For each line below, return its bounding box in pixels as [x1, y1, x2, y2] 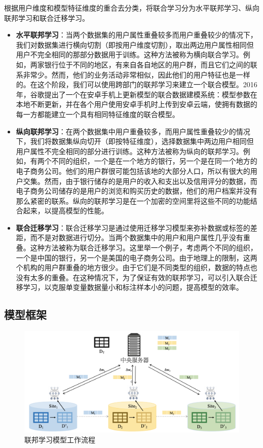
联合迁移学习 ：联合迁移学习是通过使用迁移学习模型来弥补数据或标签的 [16, 222, 250, 233]
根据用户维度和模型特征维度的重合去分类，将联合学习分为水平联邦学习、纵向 [4, 3, 259, 13]
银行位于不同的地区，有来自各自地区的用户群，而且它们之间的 [44, 59, 250, 69]
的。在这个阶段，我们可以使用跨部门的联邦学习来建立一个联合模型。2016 [16, 79, 257, 90]
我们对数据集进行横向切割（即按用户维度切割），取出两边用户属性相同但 [16, 39, 254, 50]
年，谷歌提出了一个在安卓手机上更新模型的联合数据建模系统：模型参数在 [16, 89, 257, 99]
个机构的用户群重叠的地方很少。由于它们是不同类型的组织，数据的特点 [16, 262, 250, 273]
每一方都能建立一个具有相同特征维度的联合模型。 [16, 108, 179, 119]
